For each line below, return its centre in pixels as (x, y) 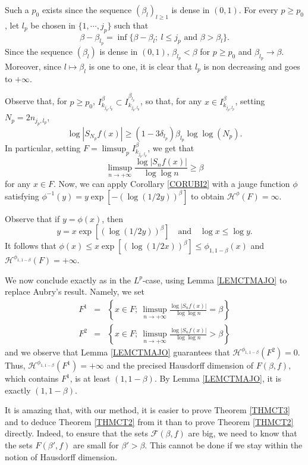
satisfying (22, 196)
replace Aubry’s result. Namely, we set (75, 291)
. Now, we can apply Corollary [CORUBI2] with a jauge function (172, 184)
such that (131, 25)
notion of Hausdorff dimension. (61, 456)
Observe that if (32, 218)
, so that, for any (171, 101)
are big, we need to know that (243, 433)
